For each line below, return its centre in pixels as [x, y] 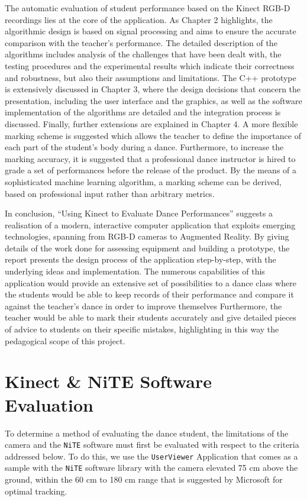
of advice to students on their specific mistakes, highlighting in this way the [142, 329]
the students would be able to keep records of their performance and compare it [149, 294]
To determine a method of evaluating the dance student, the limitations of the [147, 433]
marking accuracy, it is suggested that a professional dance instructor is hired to [150, 158]
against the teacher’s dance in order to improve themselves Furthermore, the [143, 306]
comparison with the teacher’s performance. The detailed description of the [141, 42]
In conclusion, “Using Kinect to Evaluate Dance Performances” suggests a [139, 213]
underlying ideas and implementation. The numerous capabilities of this [135, 271]
